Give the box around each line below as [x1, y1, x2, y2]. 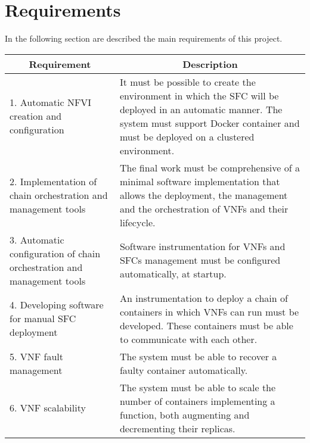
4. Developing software [10, 298, 104, 312]
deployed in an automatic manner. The [119, 102, 283, 116]
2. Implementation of [10, 174, 97, 188]
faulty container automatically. [119, 363, 248, 377]
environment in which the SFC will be [119, 88, 279, 102]
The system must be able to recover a [119, 349, 277, 363]
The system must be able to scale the [119, 380, 276, 394]
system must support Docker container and [119, 116, 300, 130]
